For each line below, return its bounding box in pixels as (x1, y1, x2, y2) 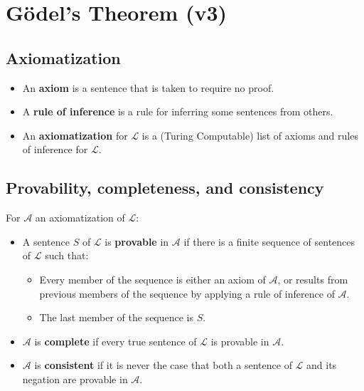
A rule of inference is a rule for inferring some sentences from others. (22, 104, 333, 119)
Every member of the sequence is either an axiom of (39, 271, 266, 286)
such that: (45, 248, 89, 263)
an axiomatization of (35, 210, 125, 225)
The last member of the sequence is (39, 310, 194, 325)
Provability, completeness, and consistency (6, 177, 324, 199)
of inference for (22, 142, 88, 157)
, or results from (277, 271, 348, 286)
